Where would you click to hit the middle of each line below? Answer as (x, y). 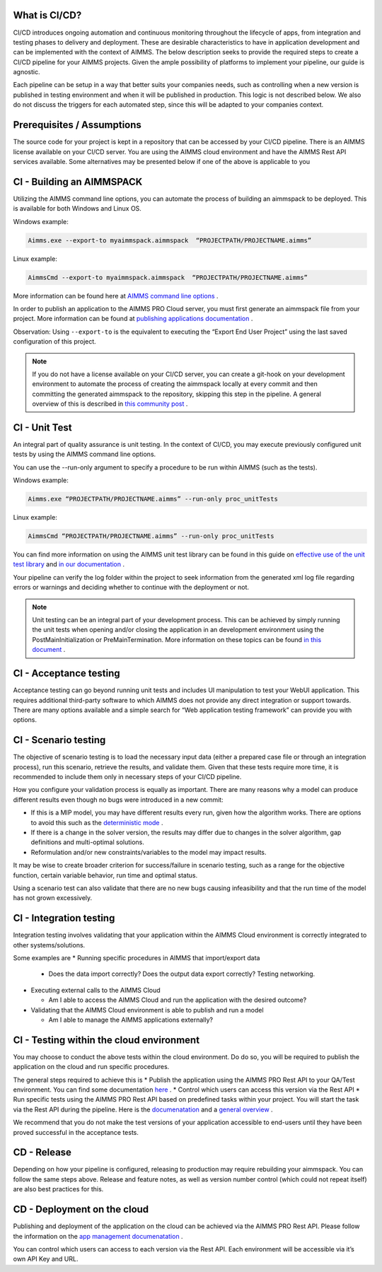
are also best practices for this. (58, 1189)
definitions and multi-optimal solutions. (88, 842)
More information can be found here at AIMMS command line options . (116, 296)
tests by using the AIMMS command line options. (85, 454)
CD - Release (42, 1153)
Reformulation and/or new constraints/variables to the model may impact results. (149, 852)
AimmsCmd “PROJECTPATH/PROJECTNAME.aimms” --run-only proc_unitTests (151, 536)
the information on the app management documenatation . (98, 1236)
